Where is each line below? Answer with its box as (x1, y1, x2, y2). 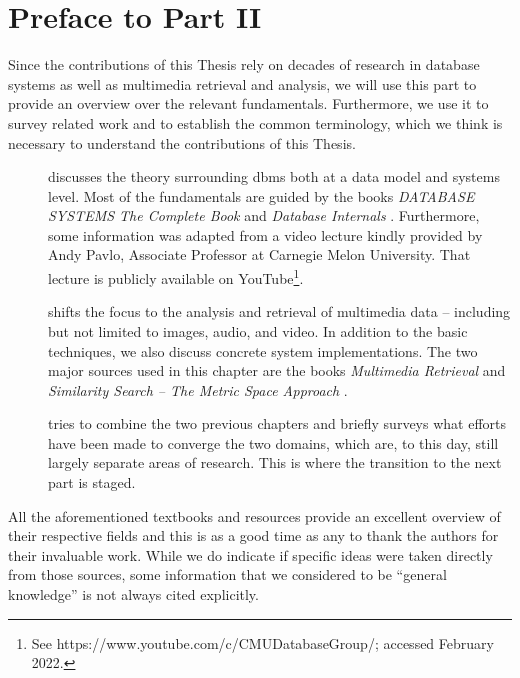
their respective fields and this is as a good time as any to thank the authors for (8, 525, 499, 546)
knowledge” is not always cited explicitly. (8, 584, 259, 605)
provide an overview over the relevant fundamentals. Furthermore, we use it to (8, 93, 489, 114)
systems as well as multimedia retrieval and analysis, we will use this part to (8, 73, 477, 94)
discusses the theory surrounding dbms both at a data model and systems (48, 166, 500, 187)
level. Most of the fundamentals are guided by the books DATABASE (48, 185, 475, 206)
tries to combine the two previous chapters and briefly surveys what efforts (48, 413, 506, 434)
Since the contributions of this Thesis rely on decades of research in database (8, 54, 480, 75)
